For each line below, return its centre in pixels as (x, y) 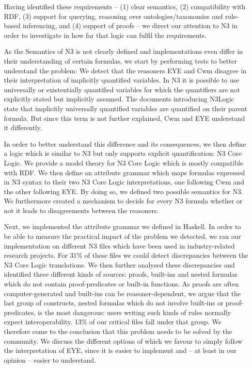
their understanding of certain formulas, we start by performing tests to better (120, 60)
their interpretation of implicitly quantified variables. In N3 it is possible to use (122, 80)
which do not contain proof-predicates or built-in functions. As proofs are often (121, 284)
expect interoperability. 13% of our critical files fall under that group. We (113, 322)
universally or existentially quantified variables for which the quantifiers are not (122, 89)
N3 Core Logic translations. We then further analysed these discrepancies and (119, 264)
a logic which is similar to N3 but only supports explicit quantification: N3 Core (123, 153)
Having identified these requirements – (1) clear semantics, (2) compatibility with (125, 6)
